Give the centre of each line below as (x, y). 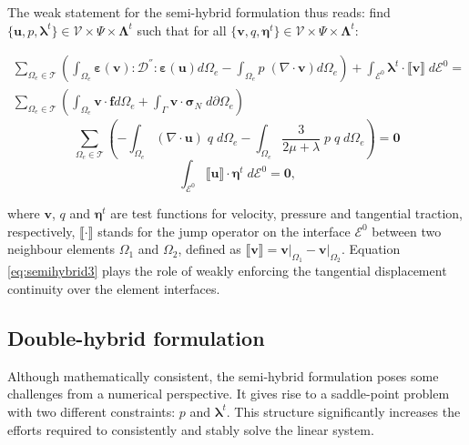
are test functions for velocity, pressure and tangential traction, (287, 213)
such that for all (182, 30)
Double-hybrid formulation (136, 337)
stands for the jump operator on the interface (224, 231)
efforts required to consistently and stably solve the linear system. (191, 429)
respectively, (41, 231)
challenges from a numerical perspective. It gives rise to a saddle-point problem (229, 394)
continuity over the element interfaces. (114, 288)
